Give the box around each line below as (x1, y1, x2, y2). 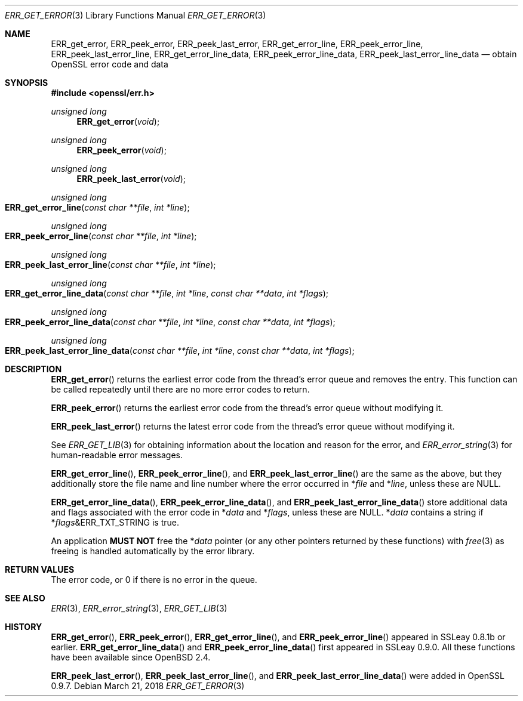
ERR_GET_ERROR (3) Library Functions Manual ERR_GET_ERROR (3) (5, 10, 266, 20)
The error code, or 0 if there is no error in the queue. (51, 575, 257, 585)
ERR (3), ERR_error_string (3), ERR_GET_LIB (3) (51, 603, 227, 613)
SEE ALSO (5, 593, 45, 603)
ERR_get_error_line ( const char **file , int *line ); (5, 202, 190, 212)
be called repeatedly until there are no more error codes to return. (51, 384, 310, 394)
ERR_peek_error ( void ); (76, 145, 167, 155)
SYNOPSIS (5, 78, 48, 88)
